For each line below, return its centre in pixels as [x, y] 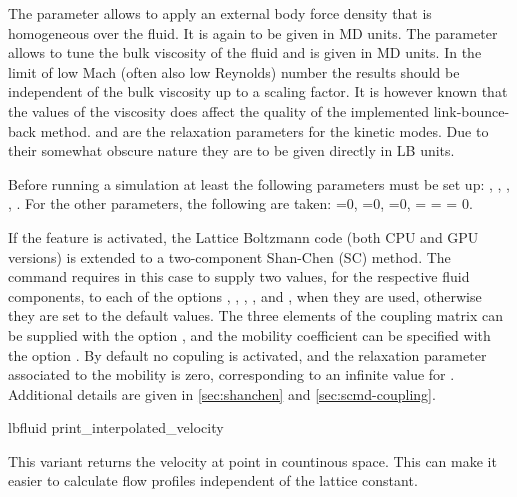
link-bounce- [471, 110]
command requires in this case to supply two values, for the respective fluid [239, 276]
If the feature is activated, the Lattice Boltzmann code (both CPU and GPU [243, 236]
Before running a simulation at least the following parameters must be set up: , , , [259, 183]
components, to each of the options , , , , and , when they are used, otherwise [245, 295]
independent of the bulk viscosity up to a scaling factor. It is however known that [258, 91]
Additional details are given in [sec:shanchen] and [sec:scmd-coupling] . [222, 393]
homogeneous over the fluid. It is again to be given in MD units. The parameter [253, 32]
